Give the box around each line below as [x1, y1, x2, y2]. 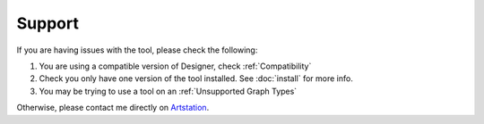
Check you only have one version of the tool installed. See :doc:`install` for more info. [39, 73, 353, 84]
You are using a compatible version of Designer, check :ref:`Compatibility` [39, 61, 312, 71]
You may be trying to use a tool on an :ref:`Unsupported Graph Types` [39, 86, 298, 96]
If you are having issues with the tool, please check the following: [16, 45, 258, 55]
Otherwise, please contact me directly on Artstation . [16, 103, 210, 113]
